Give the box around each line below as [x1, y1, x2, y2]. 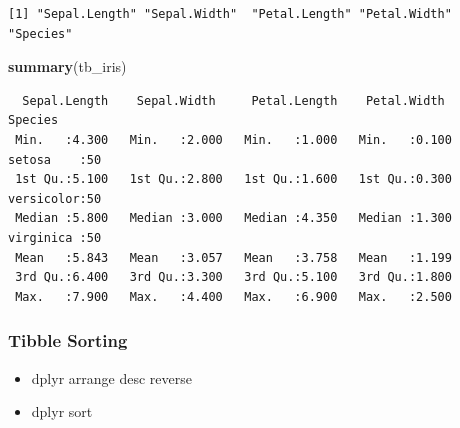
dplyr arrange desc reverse [31, 367, 192, 388]
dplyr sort [31, 401, 93, 422]
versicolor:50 [8, 191, 102, 206]
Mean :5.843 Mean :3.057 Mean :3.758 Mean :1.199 [15, 250, 452, 265]
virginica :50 [8, 230, 102, 245]
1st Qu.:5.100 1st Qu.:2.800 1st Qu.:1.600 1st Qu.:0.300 [15, 172, 452, 187]
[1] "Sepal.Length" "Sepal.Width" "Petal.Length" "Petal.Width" [8, 7, 452, 21]
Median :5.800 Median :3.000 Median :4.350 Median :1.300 [15, 211, 452, 226]
